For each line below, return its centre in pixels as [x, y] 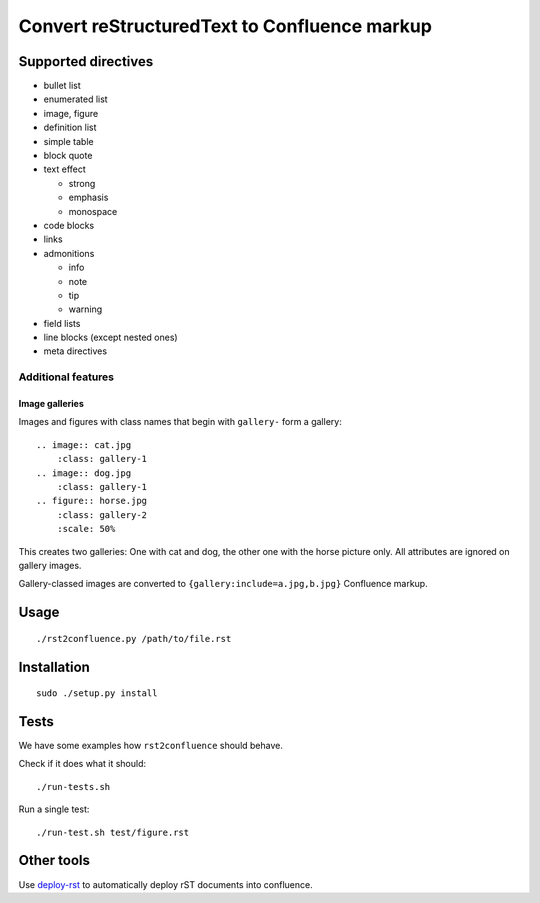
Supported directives [86, 61]
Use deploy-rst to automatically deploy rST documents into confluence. [166, 884]
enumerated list [76, 99]
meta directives [75, 351]
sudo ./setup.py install [97, 693]
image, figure [71, 113]
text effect [65, 169]
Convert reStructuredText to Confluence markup [225, 26]
